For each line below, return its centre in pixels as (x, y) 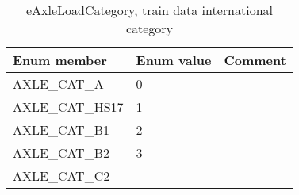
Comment (255, 60)
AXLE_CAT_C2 (61, 176)
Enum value (174, 60)
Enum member (60, 60)
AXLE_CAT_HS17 (68, 107)
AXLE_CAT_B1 (61, 130)
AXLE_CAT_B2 (61, 153)
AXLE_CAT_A (58, 84)
